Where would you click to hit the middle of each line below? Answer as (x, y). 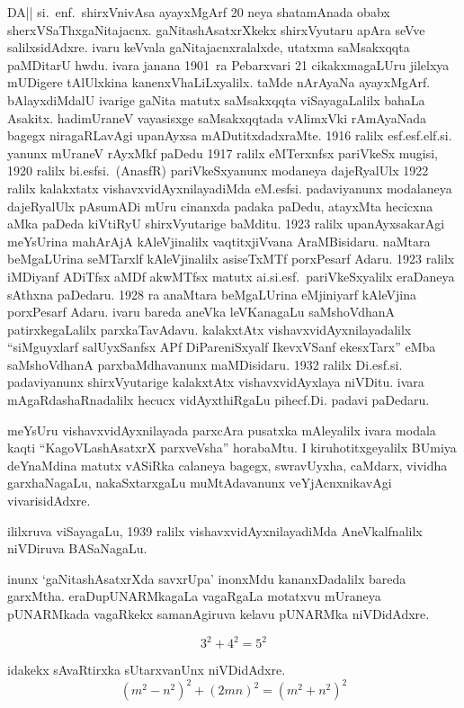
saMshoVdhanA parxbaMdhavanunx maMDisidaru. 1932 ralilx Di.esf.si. (205, 364)
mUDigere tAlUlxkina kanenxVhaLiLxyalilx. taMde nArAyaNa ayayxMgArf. (219, 82)
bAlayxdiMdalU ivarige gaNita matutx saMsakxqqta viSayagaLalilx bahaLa (216, 99)
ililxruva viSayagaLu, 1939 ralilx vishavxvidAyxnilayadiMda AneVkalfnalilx (215, 530)
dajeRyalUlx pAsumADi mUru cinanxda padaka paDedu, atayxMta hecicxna (220, 206)
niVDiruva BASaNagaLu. (77, 548)
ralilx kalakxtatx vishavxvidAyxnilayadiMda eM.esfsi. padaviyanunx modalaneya (230, 188)
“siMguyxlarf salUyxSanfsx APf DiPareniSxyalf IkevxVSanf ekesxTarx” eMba (222, 347)
